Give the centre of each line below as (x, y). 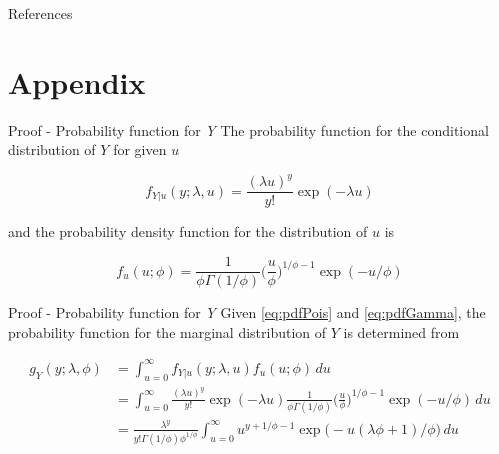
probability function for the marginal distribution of (167, 331)
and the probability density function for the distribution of (188, 231)
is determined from (401, 331)
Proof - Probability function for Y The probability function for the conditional (248, 129)
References (40, 13)
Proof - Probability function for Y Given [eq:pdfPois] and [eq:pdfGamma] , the (247, 312)
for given (140, 149)
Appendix (77, 81)
